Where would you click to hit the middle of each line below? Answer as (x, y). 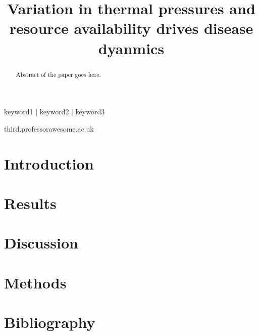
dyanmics (131, 48)
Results (30, 203)
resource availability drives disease (131, 28)
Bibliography (50, 322)
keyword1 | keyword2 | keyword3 (55, 112)
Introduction (49, 163)
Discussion (41, 243)
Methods (35, 282)
